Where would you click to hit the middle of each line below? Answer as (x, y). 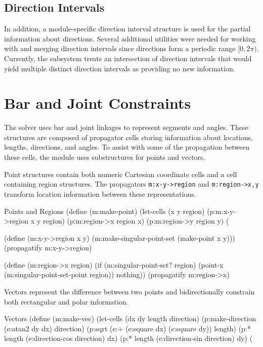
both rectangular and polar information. (66, 301)
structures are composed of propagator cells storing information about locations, (128, 137)
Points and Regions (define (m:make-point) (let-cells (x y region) (104, 211)
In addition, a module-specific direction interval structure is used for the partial (127, 29)
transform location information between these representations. (100, 193)
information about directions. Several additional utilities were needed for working (130, 38)
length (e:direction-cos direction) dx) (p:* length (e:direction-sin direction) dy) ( (128, 338)
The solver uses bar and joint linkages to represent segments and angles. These (126, 127)
